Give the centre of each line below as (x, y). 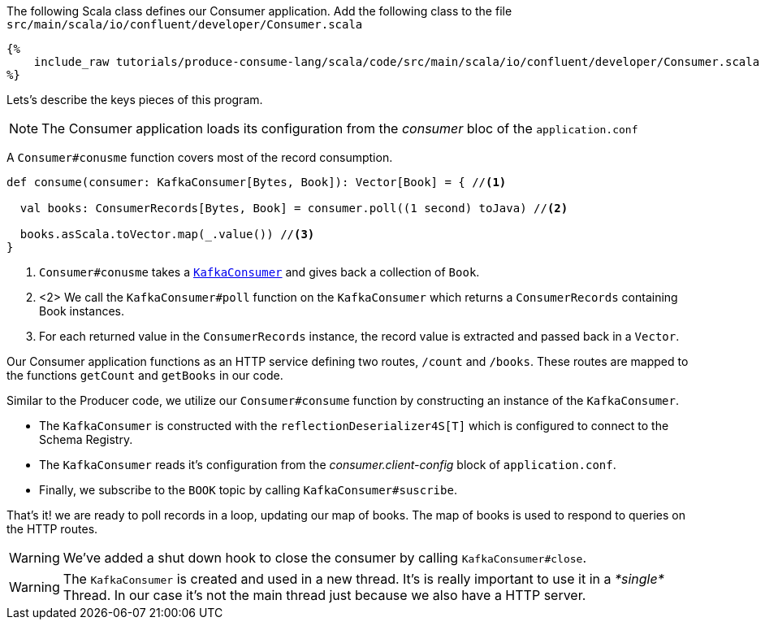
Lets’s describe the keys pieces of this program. (135, 100)
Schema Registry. (86, 439)
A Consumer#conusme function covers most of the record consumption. (200, 157)
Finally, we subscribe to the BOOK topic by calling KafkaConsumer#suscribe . (248, 490)
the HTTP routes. (52, 529)
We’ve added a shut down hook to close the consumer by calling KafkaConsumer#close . (324, 558)
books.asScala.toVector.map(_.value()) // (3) (167, 234)
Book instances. (82, 311)
